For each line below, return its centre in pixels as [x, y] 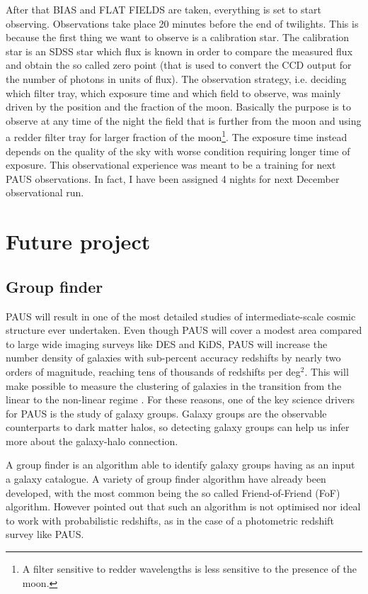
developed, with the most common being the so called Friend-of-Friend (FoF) [173, 492]
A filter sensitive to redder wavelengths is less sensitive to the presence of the [189, 569]
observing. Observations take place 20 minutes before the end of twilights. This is [182, 23]
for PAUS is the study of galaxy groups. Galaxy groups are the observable [166, 413]
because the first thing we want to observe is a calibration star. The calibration [178, 37]
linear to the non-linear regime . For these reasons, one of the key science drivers [180, 399]
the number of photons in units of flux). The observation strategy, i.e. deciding [176, 78]
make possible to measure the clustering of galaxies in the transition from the [174, 385]
